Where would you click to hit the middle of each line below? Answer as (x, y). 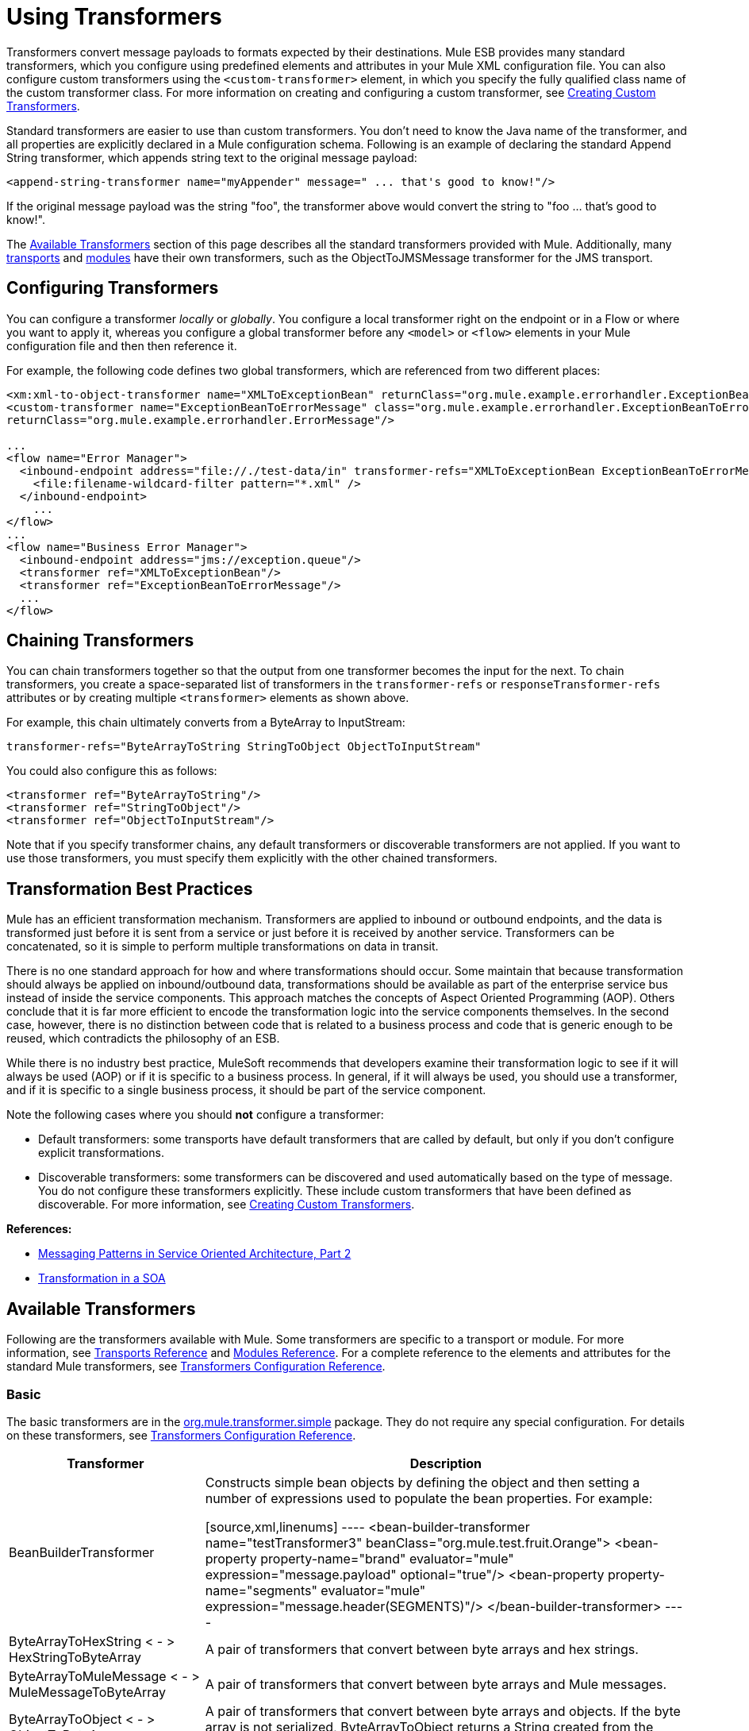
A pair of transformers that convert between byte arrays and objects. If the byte (443, 1711)
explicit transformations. (101, 1153)
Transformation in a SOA (102, 1278)
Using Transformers (114, 17)
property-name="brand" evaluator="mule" (387, 1558)
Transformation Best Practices (130, 889)
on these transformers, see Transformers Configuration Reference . (181, 1435)
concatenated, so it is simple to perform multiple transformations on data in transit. (223, 946)
